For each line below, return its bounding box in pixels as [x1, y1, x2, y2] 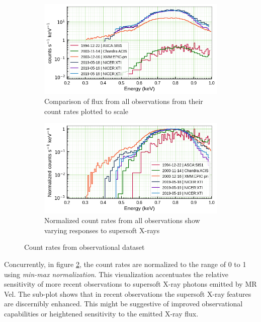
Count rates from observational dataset [24, 242, 145, 252]
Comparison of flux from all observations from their [44, 95, 203, 106]
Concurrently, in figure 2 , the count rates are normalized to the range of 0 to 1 [4, 258, 246, 269]
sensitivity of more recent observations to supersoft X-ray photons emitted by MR [4, 279, 257, 289]
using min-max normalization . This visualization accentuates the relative [4, 269, 228, 279]
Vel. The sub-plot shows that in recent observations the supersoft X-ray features [4, 288, 251, 299]
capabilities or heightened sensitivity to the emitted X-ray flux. [4, 308, 199, 318]
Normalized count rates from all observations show [44, 215, 200, 226]
